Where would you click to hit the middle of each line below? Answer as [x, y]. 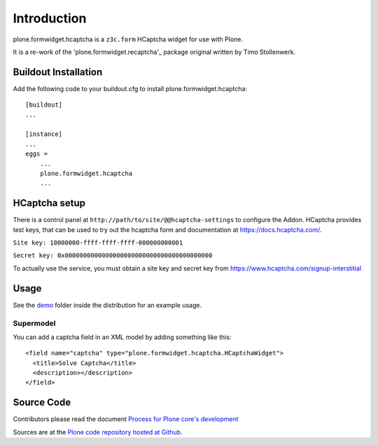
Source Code [42, 403]
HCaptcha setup [49, 203]
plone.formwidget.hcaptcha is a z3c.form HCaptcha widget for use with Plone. [128, 39]
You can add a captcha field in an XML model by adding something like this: [122, 337]
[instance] [44, 134]
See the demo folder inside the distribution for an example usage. [107, 305]
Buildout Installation [58, 72]
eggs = [37, 154]
